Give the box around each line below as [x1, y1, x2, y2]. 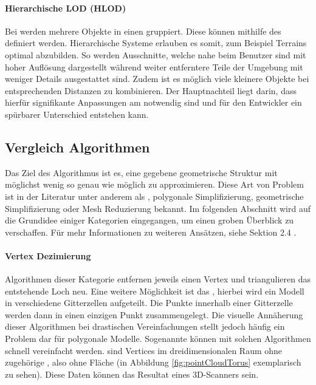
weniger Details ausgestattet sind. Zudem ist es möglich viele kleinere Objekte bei [5, 72, 309, 85]
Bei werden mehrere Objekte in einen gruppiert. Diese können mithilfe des [5, 24, 281, 37]
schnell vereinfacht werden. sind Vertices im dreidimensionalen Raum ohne [5, 344, 283, 356]
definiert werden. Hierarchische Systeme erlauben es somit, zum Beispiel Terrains [5, 36, 307, 49]
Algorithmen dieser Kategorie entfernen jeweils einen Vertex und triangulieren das [5, 273, 311, 285]
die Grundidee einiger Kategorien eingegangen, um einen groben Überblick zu [5, 214, 294, 227]
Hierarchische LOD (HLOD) [5, 1, 126, 14]
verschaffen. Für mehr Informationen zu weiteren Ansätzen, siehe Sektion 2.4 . [5, 225, 297, 238]
